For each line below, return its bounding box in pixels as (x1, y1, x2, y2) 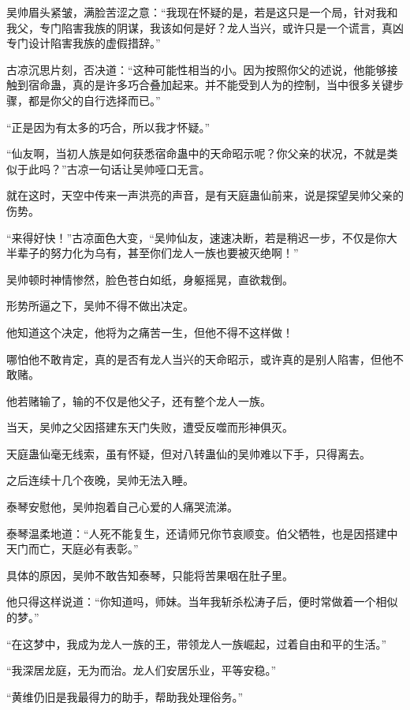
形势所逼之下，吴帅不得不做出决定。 (6, 297, 194, 314)
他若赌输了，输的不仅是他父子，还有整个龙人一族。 (6, 392, 271, 409)
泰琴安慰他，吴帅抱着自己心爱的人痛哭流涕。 (6, 499, 238, 515)
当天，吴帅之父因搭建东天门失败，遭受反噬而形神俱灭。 (6, 419, 293, 435)
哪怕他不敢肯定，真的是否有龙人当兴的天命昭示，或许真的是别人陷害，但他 (6, 350, 393, 367)
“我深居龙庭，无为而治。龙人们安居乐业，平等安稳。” (6, 662, 277, 678)
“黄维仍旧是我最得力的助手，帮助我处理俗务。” (6, 688, 244, 704)
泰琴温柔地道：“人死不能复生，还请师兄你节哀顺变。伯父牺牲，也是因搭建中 (6, 525, 398, 541)
